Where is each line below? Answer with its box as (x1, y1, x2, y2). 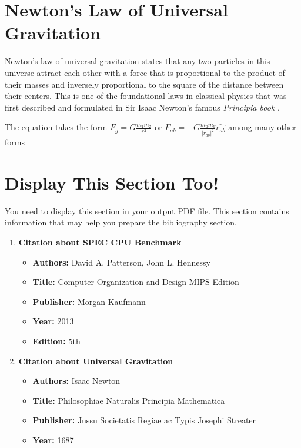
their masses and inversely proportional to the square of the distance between (5, 78, 284, 90)
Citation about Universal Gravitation (18, 354, 173, 367)
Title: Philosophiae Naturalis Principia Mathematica (32, 394, 225, 406)
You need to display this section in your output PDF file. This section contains (5, 204, 289, 217)
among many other (228, 121, 296, 133)
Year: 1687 (32, 434, 74, 446)
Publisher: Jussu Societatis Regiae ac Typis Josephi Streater (32, 414, 256, 426)
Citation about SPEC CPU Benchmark (18, 236, 182, 248)
